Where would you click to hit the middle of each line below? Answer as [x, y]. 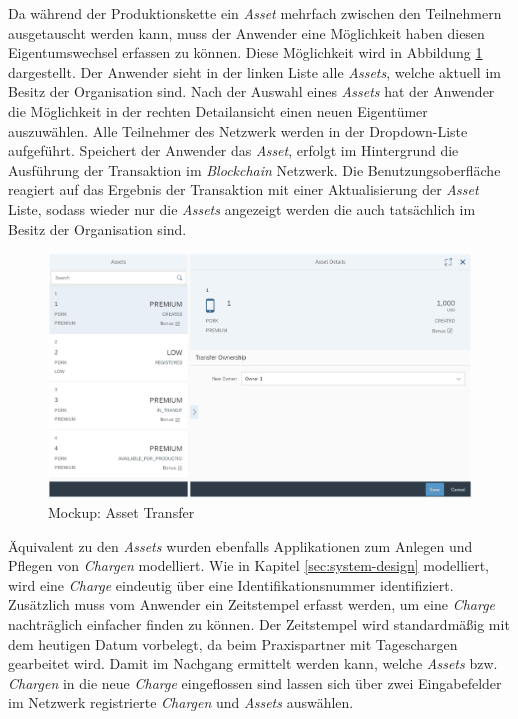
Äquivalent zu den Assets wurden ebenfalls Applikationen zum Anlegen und [240, 545]
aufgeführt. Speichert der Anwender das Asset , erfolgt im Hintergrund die [233, 150]
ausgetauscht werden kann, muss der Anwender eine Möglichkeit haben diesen [246, 32]
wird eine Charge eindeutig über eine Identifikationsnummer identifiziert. [231, 584]
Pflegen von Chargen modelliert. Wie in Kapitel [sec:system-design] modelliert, [248, 565]
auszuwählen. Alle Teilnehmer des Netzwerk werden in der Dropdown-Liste [238, 130]
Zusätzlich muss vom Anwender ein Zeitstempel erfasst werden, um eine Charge [252, 604]
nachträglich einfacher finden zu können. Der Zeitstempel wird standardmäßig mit [259, 624]
